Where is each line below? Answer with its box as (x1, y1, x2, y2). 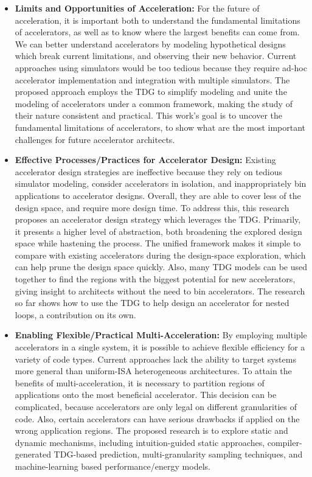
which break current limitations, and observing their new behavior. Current (15, 49, 297, 62)
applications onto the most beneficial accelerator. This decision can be (15, 388, 277, 401)
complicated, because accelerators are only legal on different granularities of (15, 400, 297, 413)
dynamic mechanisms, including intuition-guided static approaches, (15, 436, 265, 448)
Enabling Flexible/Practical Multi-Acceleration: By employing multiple (15, 329, 307, 341)
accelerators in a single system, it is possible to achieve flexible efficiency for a (15, 341, 305, 353)
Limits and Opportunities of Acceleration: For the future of (15, 2, 260, 14)
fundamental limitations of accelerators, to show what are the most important (15, 120, 306, 133)
